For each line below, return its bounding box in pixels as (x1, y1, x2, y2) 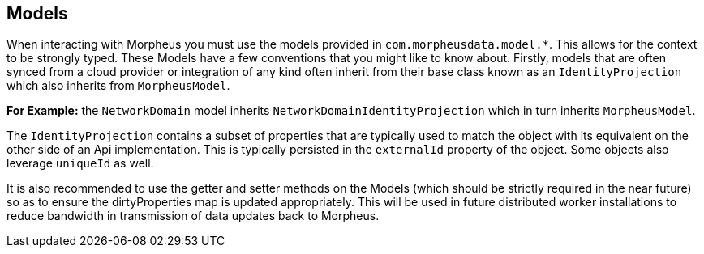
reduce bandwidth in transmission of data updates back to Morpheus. (6, 209, 380, 223)
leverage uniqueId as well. (6, 156, 154, 171)
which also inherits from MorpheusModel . (6, 78, 230, 93)
